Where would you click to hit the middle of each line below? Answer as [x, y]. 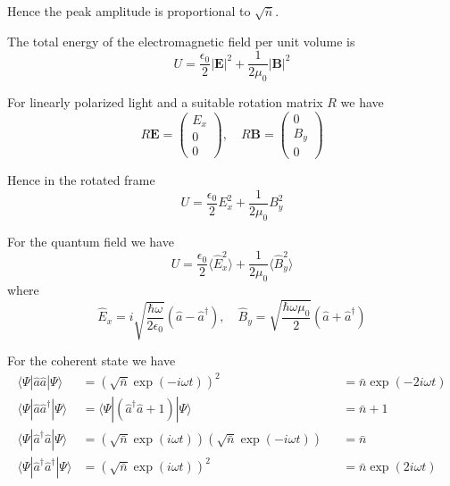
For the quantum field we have [91, 241]
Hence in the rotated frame [81, 180]
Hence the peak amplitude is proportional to [129, 11]
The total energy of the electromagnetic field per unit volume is [181, 41]
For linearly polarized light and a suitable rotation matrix [165, 102]
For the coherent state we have [92, 360]
